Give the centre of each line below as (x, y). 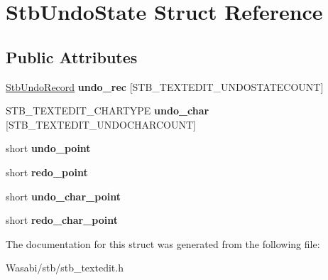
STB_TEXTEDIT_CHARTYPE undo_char (108, 111)
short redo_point (47, 172)
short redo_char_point (62, 220)
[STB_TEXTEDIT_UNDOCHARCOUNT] (101, 124)
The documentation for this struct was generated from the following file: (163, 243)
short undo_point (48, 148)
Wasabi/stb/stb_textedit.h (65, 268)
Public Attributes (72, 56)
